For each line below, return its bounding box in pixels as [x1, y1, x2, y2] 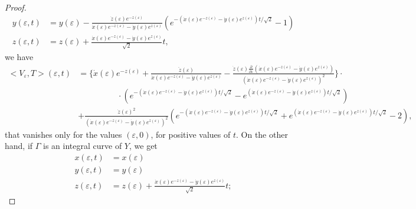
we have [5, 51, 34, 63]
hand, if [5, 140, 33, 152]
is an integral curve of [43, 140, 122, 152]
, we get [129, 140, 158, 152]
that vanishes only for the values [5, 128, 122, 140]
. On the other [235, 128, 288, 140]
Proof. [5, 1, 27, 13]
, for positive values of [150, 128, 231, 140]
